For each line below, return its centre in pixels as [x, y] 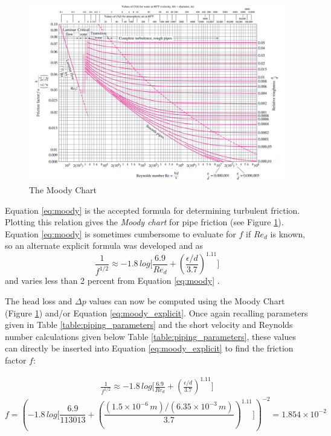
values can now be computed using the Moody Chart [187, 300]
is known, [288, 233]
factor [16, 360]
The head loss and [39, 300]
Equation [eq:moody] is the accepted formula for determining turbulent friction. [153, 210]
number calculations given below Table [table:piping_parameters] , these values [150, 336]
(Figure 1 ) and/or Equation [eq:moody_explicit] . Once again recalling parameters [156, 313]
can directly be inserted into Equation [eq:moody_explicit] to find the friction [149, 348]
